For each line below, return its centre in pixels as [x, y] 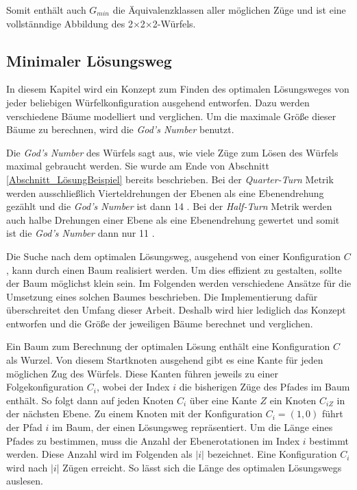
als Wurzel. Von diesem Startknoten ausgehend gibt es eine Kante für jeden [165, 360]
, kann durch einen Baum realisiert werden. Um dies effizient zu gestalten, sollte [174, 269]
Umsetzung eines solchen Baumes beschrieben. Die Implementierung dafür [162, 296]
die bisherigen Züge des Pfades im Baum [264, 387]
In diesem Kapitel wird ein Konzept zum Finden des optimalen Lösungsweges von [178, 89]
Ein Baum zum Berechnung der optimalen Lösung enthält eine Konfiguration [168, 346]
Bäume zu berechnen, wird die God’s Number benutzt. [120, 129]
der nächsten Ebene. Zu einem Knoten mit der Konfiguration [135, 413]
